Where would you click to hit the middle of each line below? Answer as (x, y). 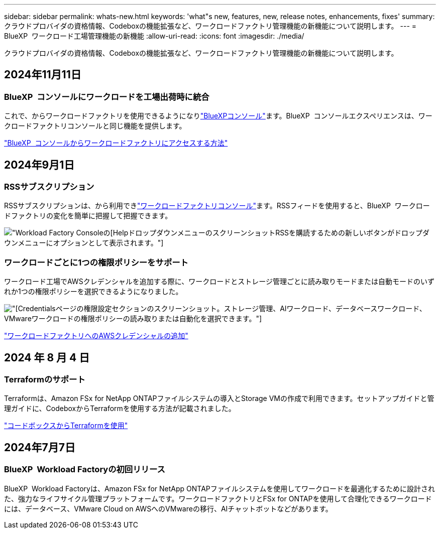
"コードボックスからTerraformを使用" (66, 426)
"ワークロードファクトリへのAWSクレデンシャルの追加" (96, 336)
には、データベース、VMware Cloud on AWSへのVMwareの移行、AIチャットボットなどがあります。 (168, 508)
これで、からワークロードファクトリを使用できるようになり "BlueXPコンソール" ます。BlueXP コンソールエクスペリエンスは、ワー (218, 116)
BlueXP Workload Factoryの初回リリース (85, 470)
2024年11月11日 (43, 75)
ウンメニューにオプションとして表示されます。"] (84, 243)
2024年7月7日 (40, 447)
